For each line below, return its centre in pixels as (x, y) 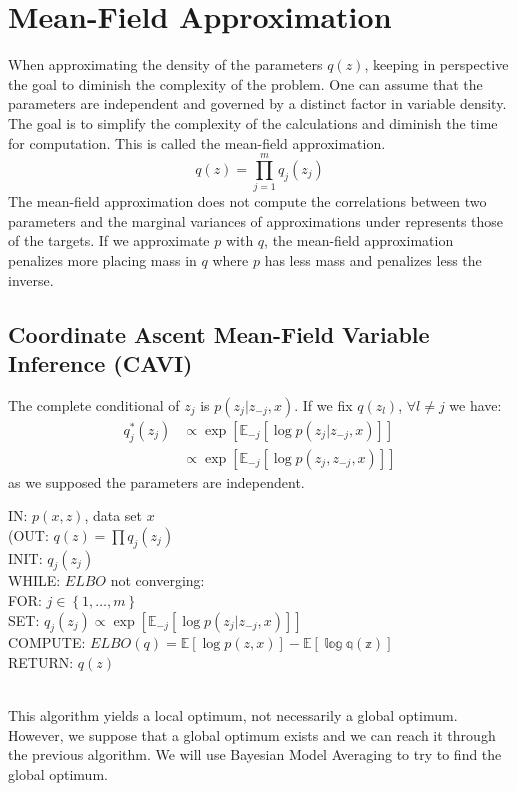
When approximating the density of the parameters (165, 64)
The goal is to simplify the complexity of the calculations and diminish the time (253, 122)
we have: (475, 404)
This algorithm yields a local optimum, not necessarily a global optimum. (233, 715)
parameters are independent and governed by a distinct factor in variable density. (257, 103)
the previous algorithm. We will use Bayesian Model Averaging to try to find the (255, 754)
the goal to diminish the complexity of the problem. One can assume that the (245, 83)
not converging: (157, 580)
